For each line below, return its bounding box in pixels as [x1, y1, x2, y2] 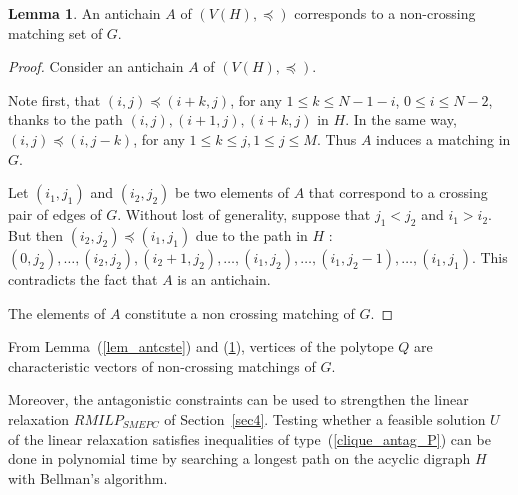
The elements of [8, 302, 106, 323]
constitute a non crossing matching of [125, 302, 355, 323]
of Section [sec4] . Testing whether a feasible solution [164, 408, 486, 429]
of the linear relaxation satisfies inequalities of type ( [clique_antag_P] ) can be [8, 428, 491, 449]
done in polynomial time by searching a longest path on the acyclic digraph [8, 448, 471, 469]
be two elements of [175, 182, 290, 203]
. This [471, 246, 508, 267]
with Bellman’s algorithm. [8, 467, 168, 488]
